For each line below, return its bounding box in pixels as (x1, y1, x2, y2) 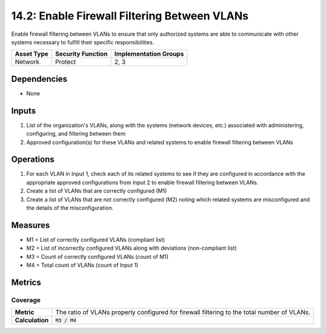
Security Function (55, 50, 108, 58)
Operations (11, 155, 54, 165)
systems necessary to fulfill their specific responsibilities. (11, 38, 154, 45)
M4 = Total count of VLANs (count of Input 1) (26, 261, 139, 269)
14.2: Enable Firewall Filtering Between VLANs (11, 9, 249, 22)
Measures (11, 220, 50, 230)
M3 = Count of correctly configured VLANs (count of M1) (26, 253, 169, 260)
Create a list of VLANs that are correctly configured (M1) (26, 187, 167, 195)
